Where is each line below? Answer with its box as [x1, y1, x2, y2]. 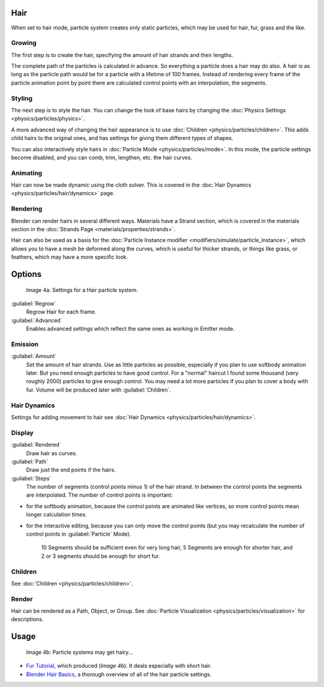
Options [11, 269, 42, 279]
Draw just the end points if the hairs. [26, 466, 116, 474]
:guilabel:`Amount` [11, 353, 57, 360]
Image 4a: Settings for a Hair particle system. [26, 286, 138, 294]
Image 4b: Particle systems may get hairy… [26, 649, 133, 656]
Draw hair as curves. [26, 449, 77, 456]
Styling [11, 94, 33, 102]
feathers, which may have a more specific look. [11, 253, 128, 261]
